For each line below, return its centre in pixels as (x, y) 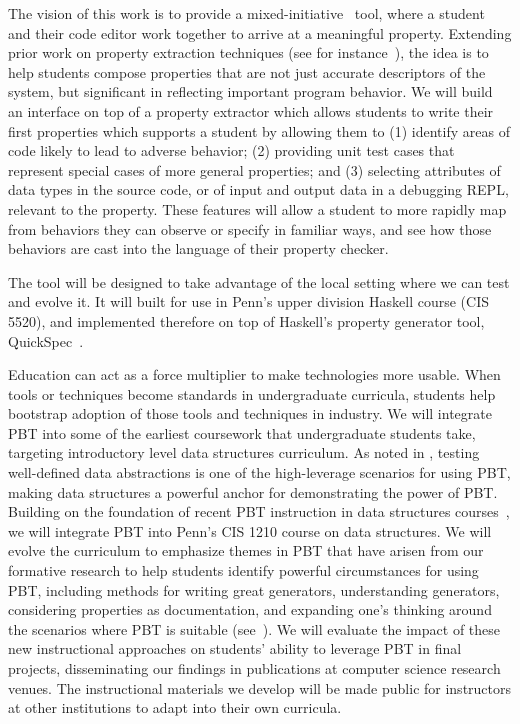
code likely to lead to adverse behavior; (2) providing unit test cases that (231, 150)
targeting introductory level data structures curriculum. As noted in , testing (244, 452)
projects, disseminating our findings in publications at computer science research (254, 668)
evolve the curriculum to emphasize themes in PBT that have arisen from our (246, 550)
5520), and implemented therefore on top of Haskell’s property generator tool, (246, 320)
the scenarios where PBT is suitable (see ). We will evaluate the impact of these (254, 628)
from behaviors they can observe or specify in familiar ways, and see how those (250, 228)
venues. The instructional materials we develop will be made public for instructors (260, 687)
